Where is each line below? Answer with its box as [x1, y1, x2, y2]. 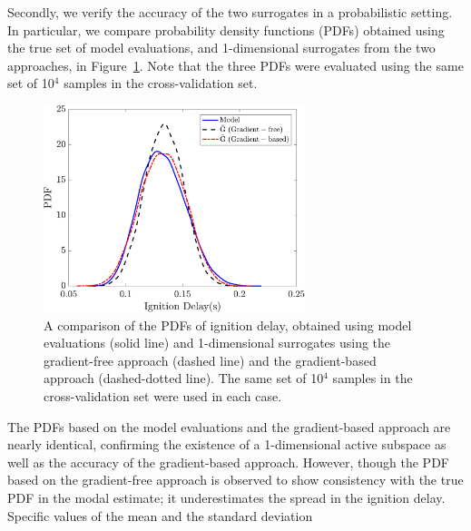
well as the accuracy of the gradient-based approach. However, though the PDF [7, 452, 449, 471]
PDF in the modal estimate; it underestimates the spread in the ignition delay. [7, 488, 446, 506]
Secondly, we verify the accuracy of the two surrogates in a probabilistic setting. [7, 3, 453, 21]
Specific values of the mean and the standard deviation [7, 506, 313, 525]
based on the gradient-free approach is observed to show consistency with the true [7, 470, 464, 489]
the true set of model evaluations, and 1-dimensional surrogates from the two [7, 38, 436, 57]
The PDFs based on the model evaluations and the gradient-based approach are [7, 417, 451, 436]
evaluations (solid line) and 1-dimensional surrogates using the [44, 333, 391, 352]
